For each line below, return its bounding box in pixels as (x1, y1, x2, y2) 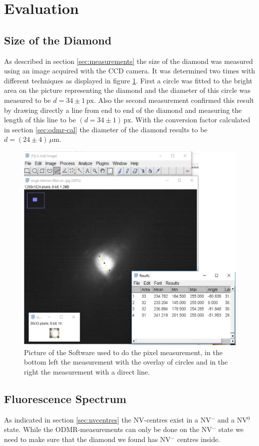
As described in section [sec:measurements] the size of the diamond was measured (4, 55, 253, 66)
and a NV (217, 414, 248, 425)
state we (218, 424, 244, 435)
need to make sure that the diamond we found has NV (4, 434, 171, 444)
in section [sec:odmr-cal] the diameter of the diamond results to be (4, 124, 208, 134)
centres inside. (177, 434, 221, 444)
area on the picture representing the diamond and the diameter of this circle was (4, 85, 251, 95)
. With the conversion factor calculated (131, 114, 251, 125)
